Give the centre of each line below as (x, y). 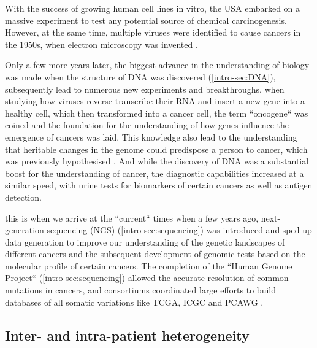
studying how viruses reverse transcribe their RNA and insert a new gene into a (155, 101)
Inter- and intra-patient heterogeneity (127, 335)
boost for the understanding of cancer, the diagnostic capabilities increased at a (155, 173)
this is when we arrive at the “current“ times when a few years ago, (132, 218)
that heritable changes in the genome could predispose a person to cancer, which (156, 149)
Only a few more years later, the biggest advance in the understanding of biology (157, 65)
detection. (23, 197)
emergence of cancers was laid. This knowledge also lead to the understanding (151, 137)
